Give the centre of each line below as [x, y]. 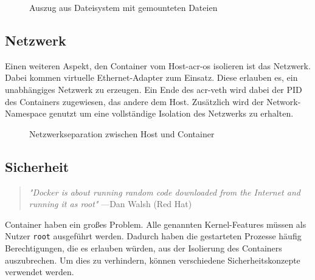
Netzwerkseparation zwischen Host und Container [122, 133]
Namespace [26, 113]
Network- [284, 101]
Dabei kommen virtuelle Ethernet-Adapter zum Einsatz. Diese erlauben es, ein [151, 77]
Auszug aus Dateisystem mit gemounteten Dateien [123, 7]
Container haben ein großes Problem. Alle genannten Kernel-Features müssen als [156, 224]
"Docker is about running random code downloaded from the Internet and [164, 192]
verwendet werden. [40, 272]
